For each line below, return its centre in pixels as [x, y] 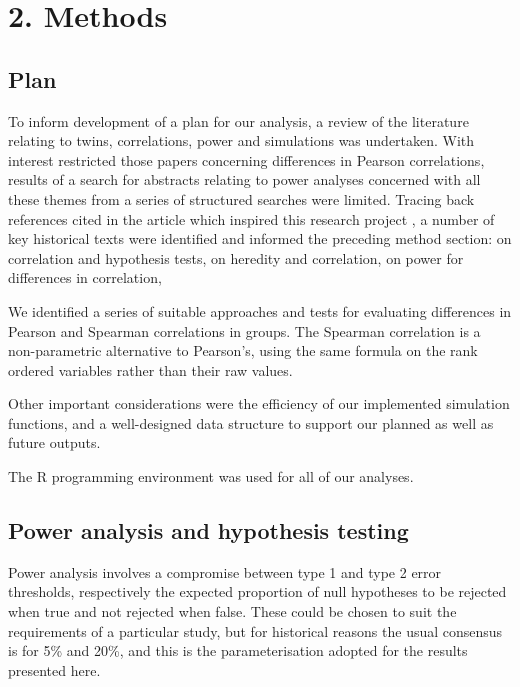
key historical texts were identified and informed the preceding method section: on [260, 238]
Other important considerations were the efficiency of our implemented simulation [259, 403]
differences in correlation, [85, 277]
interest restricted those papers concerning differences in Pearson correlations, [246, 159]
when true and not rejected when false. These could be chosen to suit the [232, 611]
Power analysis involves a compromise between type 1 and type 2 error [225, 571]
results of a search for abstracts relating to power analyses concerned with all [244, 179]
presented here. [54, 669]
